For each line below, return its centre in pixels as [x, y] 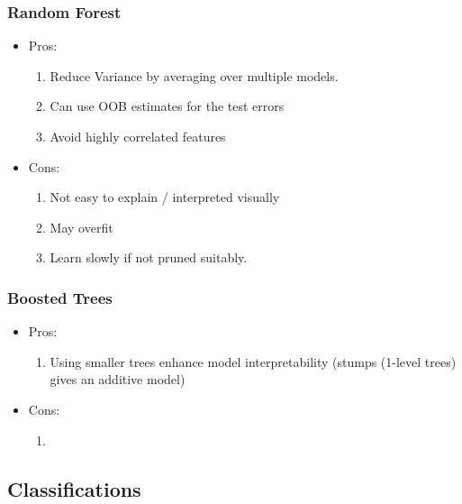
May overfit [82, 227]
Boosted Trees [60, 297]
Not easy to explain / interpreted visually [165, 197]
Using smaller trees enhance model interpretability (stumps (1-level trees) [253, 361]
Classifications [74, 488]
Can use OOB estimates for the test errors [167, 106]
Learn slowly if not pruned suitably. [149, 257]
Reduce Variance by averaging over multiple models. [194, 75]
